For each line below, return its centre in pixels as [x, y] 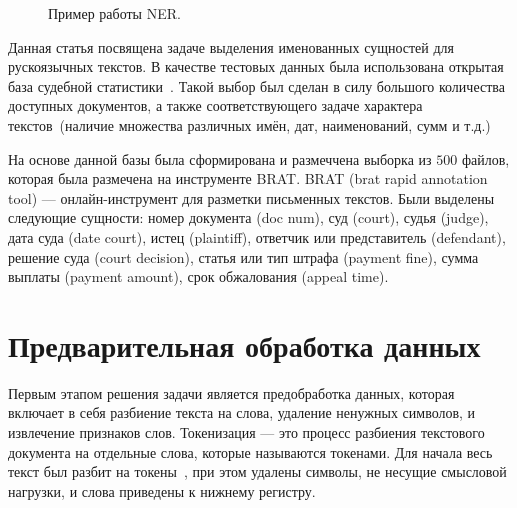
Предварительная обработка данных [244, 344]
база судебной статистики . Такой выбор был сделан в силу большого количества [256, 85]
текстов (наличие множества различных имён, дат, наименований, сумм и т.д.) [249, 124]
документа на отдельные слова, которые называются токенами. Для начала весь [250, 451]
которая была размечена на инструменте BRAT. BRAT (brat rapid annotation [248, 178]
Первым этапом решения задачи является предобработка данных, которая [231, 392]
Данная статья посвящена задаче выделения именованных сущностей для [231, 46]
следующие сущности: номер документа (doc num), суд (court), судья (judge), [248, 217]
